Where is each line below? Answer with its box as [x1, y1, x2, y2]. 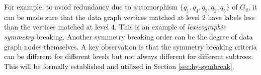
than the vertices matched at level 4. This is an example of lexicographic [4, 21, 226, 32]
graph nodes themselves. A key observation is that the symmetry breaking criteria [4, 41, 257, 51]
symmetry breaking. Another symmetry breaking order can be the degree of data [4, 31, 253, 41]
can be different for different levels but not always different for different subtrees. [4, 51, 253, 61]
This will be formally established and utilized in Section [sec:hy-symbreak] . [4, 60, 234, 71]
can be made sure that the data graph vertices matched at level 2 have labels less [4, 11, 255, 22]
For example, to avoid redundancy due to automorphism [4, 1, 178, 11]
